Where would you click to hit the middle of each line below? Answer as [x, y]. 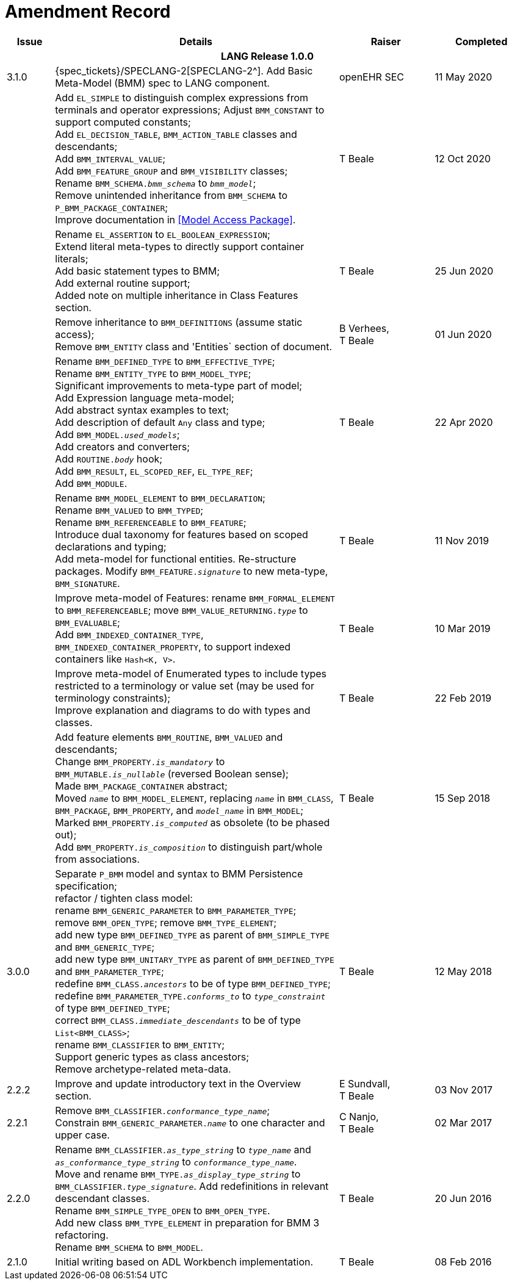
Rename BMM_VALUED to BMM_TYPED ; [129, 510]
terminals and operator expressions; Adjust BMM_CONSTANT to [190, 110]
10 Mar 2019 [463, 628]
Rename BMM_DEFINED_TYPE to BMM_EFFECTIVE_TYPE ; [165, 361]
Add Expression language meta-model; [145, 398]
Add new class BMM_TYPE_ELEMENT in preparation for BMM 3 [187, 1222]
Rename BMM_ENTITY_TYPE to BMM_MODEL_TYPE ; [153, 373]
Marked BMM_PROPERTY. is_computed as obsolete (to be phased [193, 822]
